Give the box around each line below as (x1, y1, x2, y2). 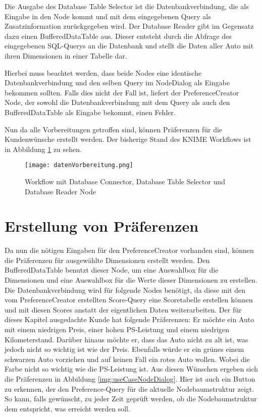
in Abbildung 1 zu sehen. (5, 143, 82, 154)
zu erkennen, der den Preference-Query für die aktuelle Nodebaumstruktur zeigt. (5, 383, 254, 394)
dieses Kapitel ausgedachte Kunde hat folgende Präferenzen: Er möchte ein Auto (5, 314, 254, 325)
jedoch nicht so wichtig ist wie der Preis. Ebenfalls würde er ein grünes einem (5, 344, 244, 354)
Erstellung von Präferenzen (5, 216, 199, 236)
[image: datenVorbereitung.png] (25, 162, 133, 169)
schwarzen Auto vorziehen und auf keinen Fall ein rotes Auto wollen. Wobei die (5, 353, 250, 364)
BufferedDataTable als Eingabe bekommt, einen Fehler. (5, 107, 176, 117)
